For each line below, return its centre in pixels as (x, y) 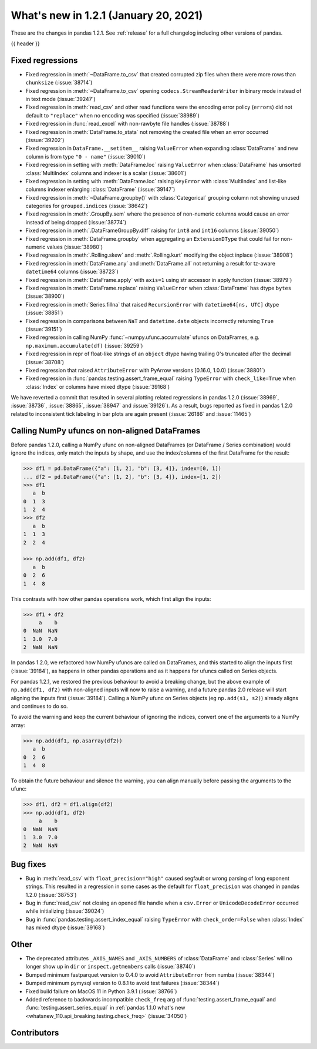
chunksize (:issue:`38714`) (59, 83)
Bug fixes (28, 864)
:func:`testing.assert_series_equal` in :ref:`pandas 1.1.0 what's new (105, 1008)
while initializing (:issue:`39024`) (65, 911)
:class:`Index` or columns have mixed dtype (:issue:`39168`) (98, 386)
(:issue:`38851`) (44, 313)
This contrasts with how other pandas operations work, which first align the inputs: (111, 599)
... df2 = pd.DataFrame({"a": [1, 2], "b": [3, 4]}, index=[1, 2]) (122, 477)
